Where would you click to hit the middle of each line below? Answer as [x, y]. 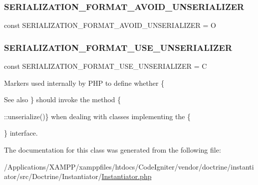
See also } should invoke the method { [63, 99]
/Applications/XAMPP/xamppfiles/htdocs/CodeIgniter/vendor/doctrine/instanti [129, 166]
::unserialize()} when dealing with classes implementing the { [98, 116]
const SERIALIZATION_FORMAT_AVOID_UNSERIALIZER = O [110, 25]
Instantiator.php [127, 176]
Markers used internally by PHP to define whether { [84, 83]
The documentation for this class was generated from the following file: [113, 150]
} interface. [21, 133]
